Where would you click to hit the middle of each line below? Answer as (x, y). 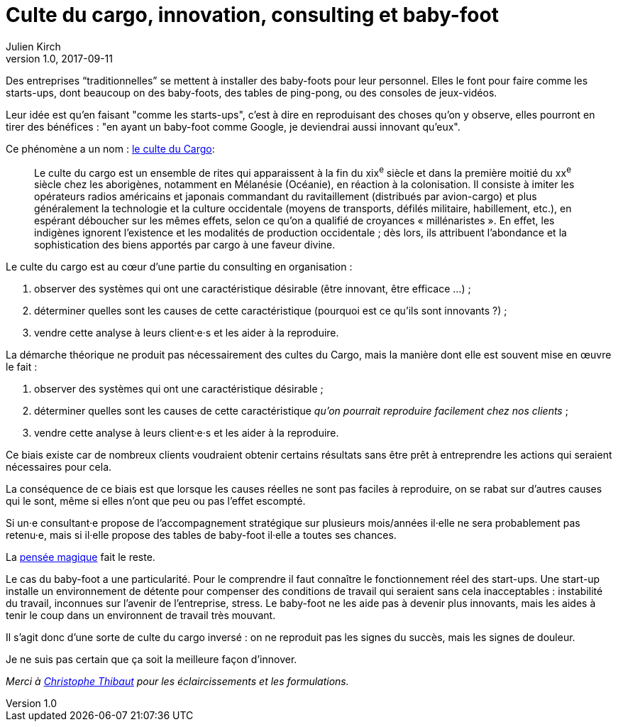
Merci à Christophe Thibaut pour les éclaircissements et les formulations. (177, 682)
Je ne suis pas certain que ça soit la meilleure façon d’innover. (151, 660)
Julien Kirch (33, 46)
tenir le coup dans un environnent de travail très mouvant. (141, 616)
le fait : (22, 367)
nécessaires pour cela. (59, 467)
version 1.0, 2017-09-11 (60, 58)
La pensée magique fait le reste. (81, 557)
